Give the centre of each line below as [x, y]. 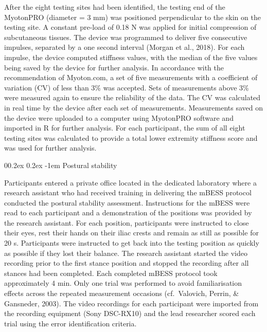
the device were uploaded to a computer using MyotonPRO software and [119, 117]
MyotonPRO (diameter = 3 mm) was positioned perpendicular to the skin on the [132, 17]
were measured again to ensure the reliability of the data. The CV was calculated [132, 97]
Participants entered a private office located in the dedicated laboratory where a [130, 182]
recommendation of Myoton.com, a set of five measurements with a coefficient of [131, 77]
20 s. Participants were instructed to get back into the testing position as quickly [132, 243]
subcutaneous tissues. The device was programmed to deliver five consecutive [126, 37]
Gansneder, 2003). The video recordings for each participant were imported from [131, 303]
